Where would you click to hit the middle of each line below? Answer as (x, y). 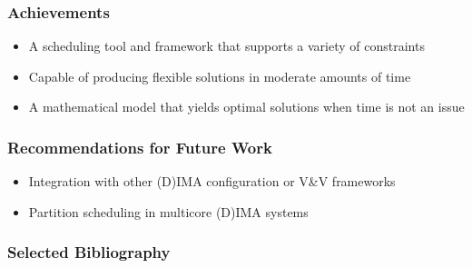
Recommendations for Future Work (140, 147)
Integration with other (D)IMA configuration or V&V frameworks (212, 181)
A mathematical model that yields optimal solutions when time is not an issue (246, 107)
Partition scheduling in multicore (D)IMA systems (168, 211)
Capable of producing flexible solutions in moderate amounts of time (220, 76)
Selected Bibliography (89, 252)
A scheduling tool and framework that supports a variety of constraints (226, 46)
